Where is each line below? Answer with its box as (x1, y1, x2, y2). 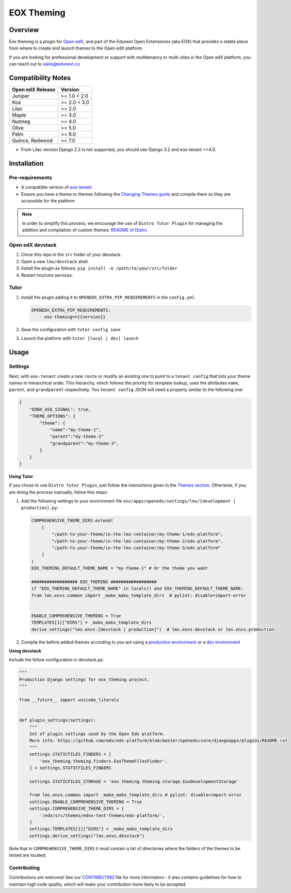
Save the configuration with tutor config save (21, 327, 121, 333)
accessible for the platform (21, 198, 75, 204)
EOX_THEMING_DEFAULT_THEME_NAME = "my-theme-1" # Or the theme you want (31, 566, 208, 571)
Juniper (12, 93, 30, 100)
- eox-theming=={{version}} (39, 314, 106, 320)
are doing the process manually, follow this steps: (9, 489, 108, 495)
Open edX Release (12, 86, 56, 93)
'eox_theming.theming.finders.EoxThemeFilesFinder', (39, 758, 168, 764)
